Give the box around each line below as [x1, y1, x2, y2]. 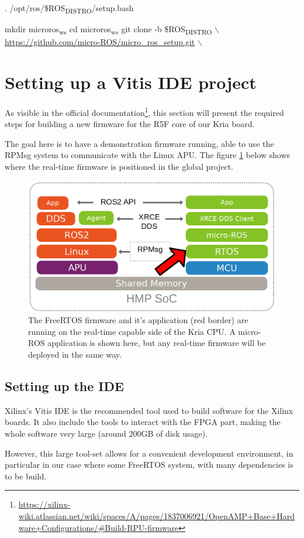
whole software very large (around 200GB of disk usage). [5, 427, 208, 439]
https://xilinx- [18, 498, 71, 510]
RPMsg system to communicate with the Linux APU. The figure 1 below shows [5, 149, 291, 161]
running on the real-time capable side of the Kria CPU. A [28, 325, 236, 337]
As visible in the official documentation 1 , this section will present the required [5, 104, 284, 118]
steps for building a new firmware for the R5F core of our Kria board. [5, 118, 255, 130]
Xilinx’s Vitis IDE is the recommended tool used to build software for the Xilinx [5, 404, 293, 416]
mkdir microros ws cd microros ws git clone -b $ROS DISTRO [5, 23, 212, 36]
